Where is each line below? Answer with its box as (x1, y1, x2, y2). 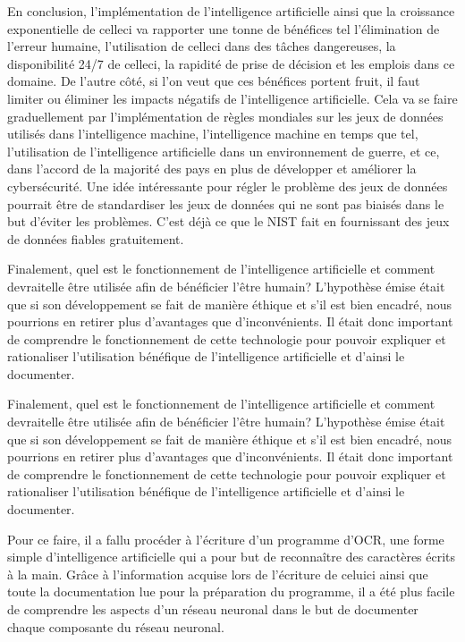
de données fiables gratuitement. (7, 229, 184, 248)
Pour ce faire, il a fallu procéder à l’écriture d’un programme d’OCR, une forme (7, 529, 444, 548)
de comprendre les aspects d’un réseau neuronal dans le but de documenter (7, 600, 418, 618)
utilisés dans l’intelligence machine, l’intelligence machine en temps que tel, (7, 124, 418, 143)
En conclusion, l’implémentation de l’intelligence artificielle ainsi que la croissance (7, 2, 455, 20)
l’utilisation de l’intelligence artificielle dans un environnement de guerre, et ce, (7, 141, 440, 160)
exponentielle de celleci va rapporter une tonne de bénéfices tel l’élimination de (7, 19, 440, 38)
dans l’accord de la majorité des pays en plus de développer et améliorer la (7, 159, 417, 178)
